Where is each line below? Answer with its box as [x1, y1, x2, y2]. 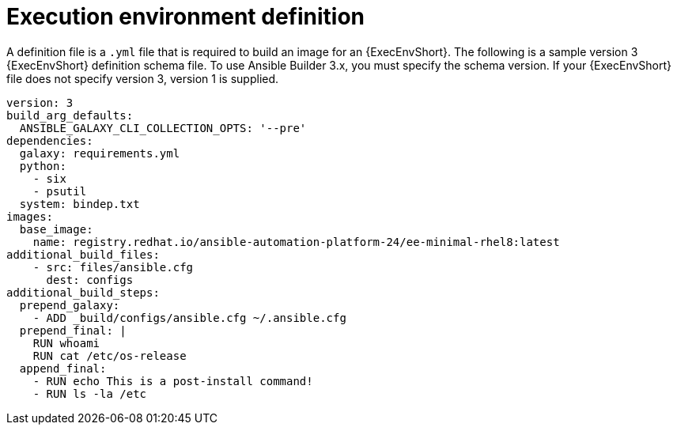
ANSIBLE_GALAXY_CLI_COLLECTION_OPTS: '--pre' [19, 121, 307, 134]
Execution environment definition [6, 3, 365, 30]
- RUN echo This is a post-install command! [32, 374, 313, 388]
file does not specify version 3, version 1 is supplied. [6, 71, 279, 85]
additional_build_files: [6, 248, 160, 261]
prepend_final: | [19, 323, 127, 337]
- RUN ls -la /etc [32, 387, 147, 400]
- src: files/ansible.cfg [32, 260, 194, 274]
